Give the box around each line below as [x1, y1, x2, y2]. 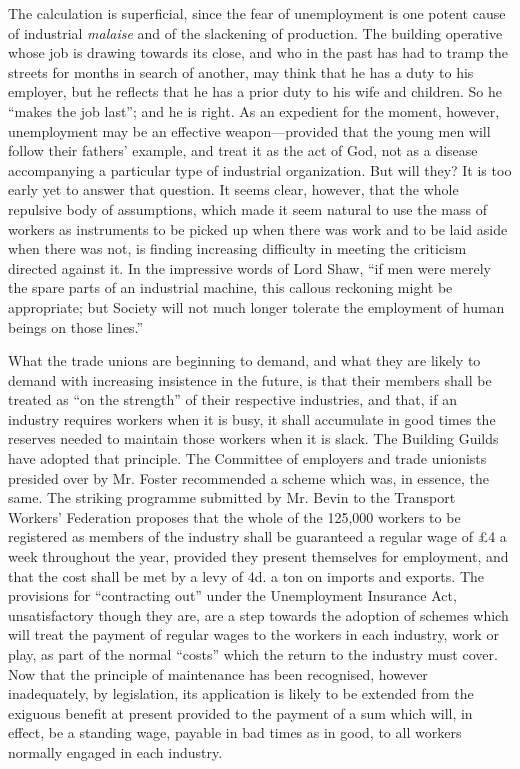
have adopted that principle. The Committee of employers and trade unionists [8, 448, 487, 469]
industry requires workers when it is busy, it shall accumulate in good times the [8, 408, 496, 429]
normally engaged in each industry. [8, 741, 223, 762]
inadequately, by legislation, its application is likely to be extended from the [8, 683, 474, 704]
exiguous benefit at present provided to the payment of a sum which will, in [8, 702, 473, 723]
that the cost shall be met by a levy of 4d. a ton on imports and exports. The [8, 565, 484, 586]
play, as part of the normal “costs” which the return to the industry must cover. [8, 644, 498, 664]
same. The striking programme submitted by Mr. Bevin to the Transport [8, 487, 456, 508]
